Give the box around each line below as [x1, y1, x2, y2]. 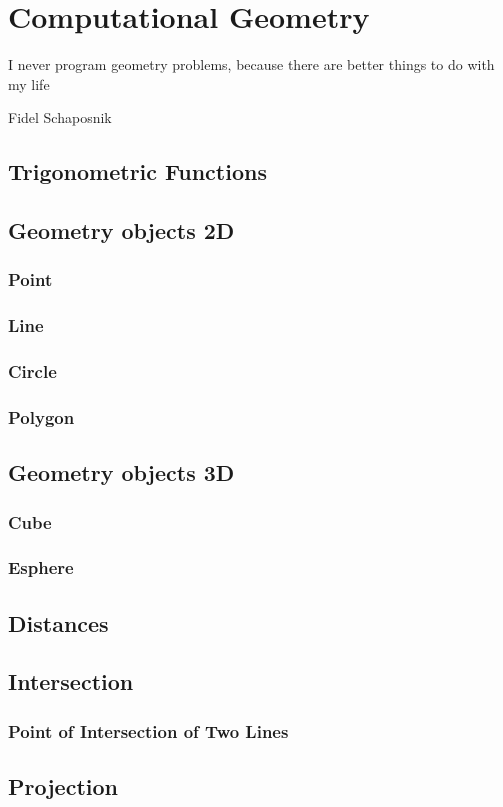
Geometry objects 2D [8, 215, 235, 246]
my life [8, 73, 50, 94]
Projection [8, 771, 118, 802]
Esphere [8, 555, 74, 580]
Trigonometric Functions [8, 156, 267, 187]
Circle [8, 359, 57, 384]
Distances [8, 607, 109, 638]
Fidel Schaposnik [8, 107, 112, 128]
